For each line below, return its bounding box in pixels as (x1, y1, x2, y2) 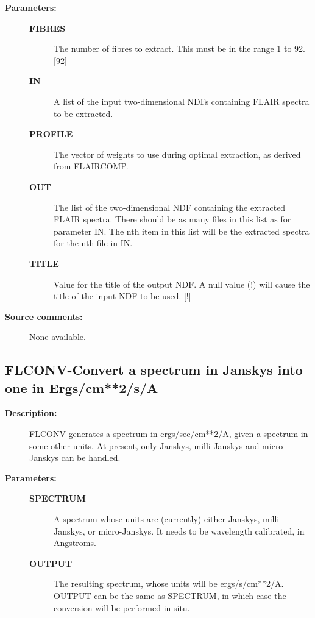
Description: (5, 407, 57, 419)
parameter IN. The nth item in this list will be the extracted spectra (54, 224, 310, 237)
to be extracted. (54, 107, 113, 119)
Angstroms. (54, 536, 96, 549)
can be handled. (61, 451, 121, 464)
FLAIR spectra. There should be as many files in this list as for (54, 213, 291, 226)
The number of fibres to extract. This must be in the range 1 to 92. (54, 42, 305, 55)
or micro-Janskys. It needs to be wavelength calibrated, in (88, 524, 305, 537)
